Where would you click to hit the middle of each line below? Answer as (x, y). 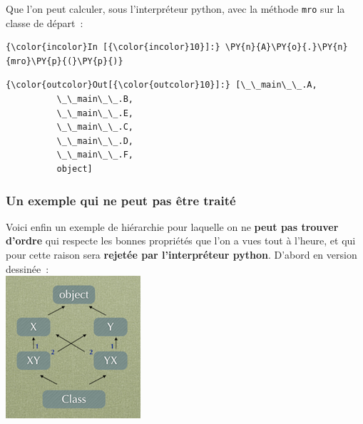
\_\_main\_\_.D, (95, 141)
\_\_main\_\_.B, (95, 99)
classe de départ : (45, 22)
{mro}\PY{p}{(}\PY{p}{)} (65, 61)
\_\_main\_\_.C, (95, 127)
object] (75, 169)
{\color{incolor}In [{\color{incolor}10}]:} (113, 47)
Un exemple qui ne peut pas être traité (121, 200)
